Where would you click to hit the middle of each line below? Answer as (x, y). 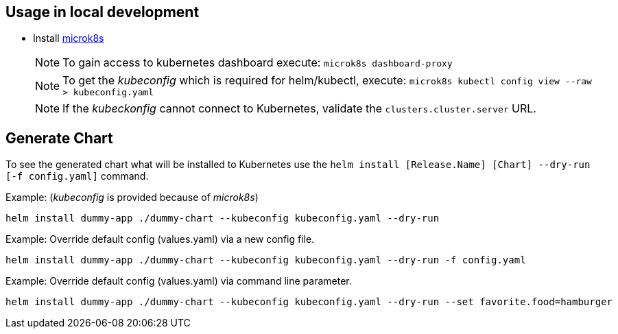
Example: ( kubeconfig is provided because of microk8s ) (132, 198)
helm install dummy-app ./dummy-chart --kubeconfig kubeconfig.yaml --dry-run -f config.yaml (266, 260)
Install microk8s (69, 38)
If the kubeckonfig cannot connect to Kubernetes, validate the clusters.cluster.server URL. (299, 109)
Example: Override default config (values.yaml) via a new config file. (160, 239)
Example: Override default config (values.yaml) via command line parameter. (179, 281)
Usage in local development (103, 12)
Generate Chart (59, 138)
